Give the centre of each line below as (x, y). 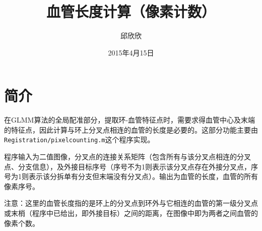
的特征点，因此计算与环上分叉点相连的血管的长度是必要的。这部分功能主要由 (131, 129)
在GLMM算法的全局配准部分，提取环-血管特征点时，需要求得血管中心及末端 (130, 120)
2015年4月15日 (131, 52)
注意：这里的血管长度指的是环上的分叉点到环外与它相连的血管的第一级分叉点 (131, 203)
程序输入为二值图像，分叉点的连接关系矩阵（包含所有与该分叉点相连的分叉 (127, 157)
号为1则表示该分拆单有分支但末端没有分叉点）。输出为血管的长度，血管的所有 (131, 176)
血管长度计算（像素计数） (131, 11)
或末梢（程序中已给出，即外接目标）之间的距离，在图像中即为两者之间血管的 (131, 213)
